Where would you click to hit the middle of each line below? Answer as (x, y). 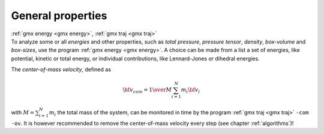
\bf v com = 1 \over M (147, 91)
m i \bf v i (190, 91)
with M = (23, 112)
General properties (59, 16)
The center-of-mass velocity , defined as (61, 69)
